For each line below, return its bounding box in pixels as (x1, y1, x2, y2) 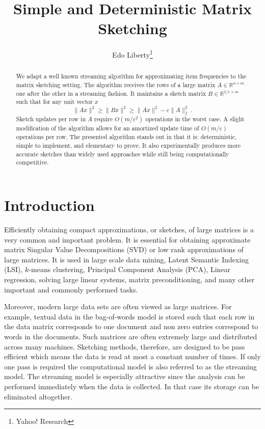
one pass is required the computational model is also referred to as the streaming (4, 361, 257, 371)
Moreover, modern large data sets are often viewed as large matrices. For (4, 301, 232, 312)
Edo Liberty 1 (112, 48, 153, 60)
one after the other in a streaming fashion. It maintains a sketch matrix (16, 89, 206, 97)
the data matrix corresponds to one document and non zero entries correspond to (4, 321, 258, 332)
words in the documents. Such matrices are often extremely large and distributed (4, 331, 257, 341)
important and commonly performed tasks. (4, 284, 138, 294)
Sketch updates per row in (16, 115, 86, 123)
